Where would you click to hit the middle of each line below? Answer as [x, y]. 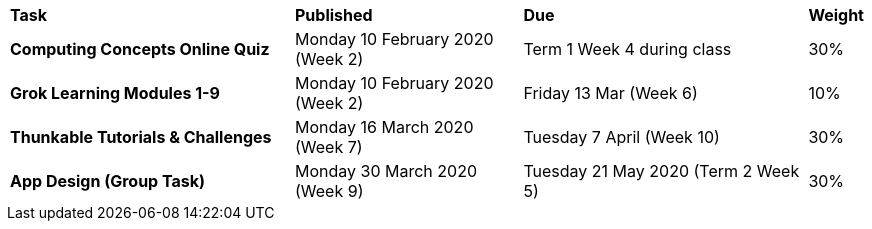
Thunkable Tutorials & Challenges [141, 137]
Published [334, 15]
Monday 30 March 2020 [386, 171]
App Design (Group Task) [108, 181]
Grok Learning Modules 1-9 [115, 93]
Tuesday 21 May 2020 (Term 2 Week [661, 171]
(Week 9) [329, 191]
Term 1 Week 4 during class [627, 49]
